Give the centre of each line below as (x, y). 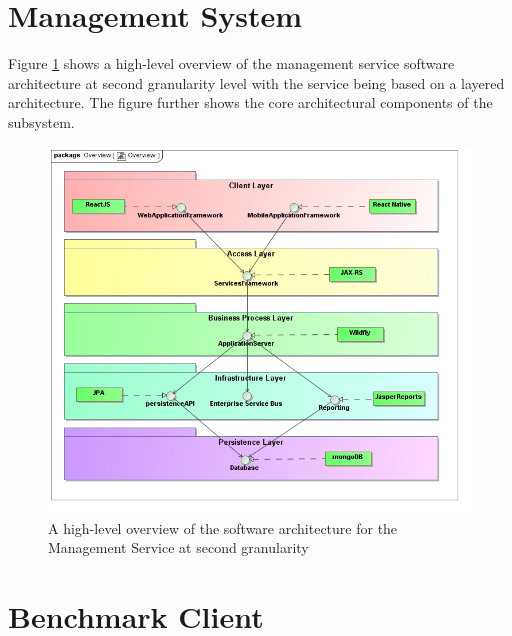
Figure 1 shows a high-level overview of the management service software (231, 63)
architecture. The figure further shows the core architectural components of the (250, 102)
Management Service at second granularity (178, 547)
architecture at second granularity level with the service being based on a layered (256, 82)
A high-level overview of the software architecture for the (223, 527)
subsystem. (41, 121)
